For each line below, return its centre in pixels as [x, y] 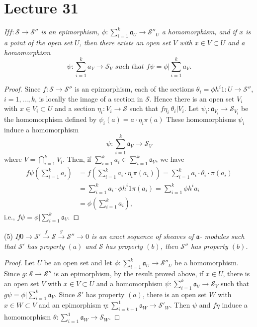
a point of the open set [38, 42]
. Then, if [77, 159]
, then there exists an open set [125, 42]
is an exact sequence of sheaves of [142, 236]
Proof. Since [22, 89]
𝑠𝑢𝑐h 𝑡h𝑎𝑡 [129, 66]
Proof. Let [19, 263]
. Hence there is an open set [192, 98]
